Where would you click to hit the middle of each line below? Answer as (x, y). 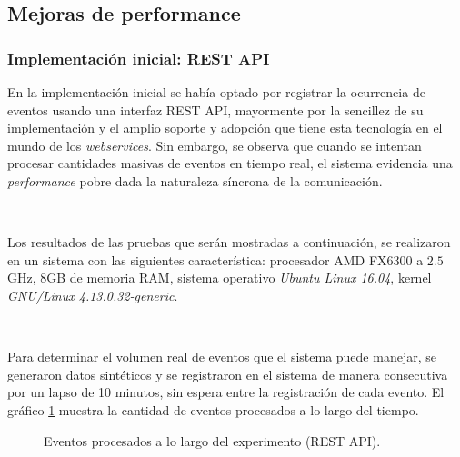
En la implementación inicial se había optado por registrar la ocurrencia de (216, 92)
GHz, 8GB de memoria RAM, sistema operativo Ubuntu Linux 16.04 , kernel (220, 278)
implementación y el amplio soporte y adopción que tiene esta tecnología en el (225, 128)
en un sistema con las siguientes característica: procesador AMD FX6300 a (215, 259)
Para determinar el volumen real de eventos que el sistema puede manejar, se (222, 357)
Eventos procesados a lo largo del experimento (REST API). (212, 440)
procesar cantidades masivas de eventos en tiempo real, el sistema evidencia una (230, 163)
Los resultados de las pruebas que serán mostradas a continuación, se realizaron (229, 242)
